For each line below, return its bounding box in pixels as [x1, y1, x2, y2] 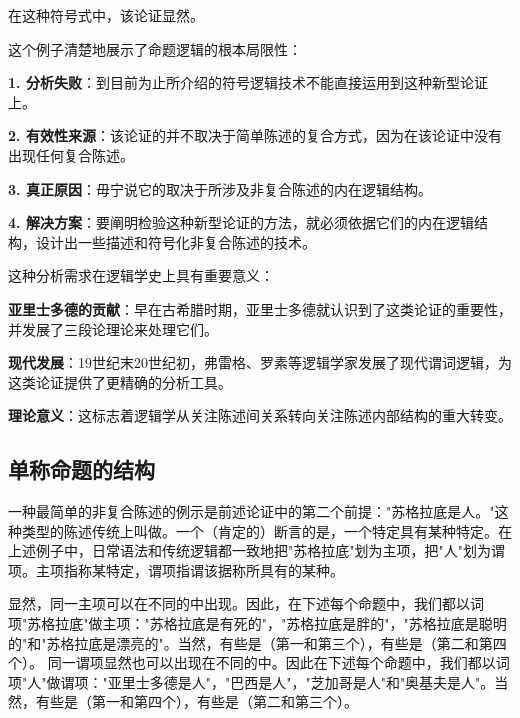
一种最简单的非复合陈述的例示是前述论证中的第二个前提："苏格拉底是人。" [8, 501, 495, 522]
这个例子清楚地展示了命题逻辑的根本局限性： [8, 38, 302, 59]
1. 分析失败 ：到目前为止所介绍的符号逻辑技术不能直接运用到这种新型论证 [8, 72, 488, 93]
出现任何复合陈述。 [8, 144, 134, 165]
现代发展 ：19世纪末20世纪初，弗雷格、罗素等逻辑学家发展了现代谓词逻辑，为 [8, 352, 512, 373]
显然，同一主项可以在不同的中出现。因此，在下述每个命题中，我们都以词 [8, 593, 484, 614]
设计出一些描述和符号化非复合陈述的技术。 [35, 231, 316, 252]
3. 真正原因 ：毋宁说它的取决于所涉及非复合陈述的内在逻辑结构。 [8, 178, 432, 199]
